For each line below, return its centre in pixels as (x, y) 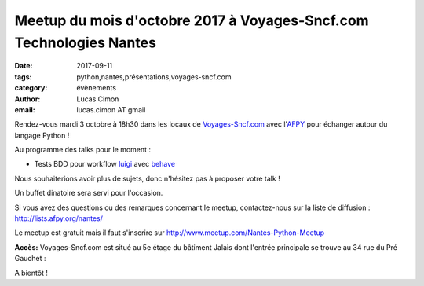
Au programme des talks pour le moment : (83, 150)
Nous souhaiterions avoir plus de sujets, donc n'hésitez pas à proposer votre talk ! (147, 178)
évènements (97, 88)
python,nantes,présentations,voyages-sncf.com (154, 77)
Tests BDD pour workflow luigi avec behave (105, 164)
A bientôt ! (31, 273)
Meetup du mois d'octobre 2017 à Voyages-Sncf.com (192, 20)
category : (31, 88)
